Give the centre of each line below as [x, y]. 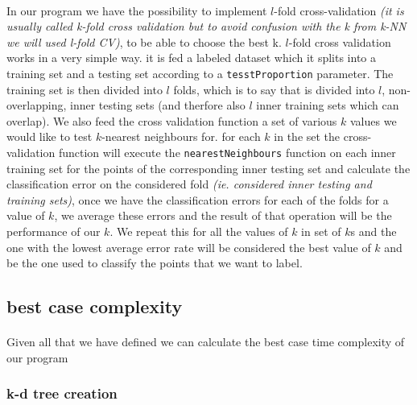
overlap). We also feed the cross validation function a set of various [172, 120]
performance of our [54, 231]
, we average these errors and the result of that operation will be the [223, 215]
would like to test [50, 136]
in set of [321, 231]
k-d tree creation [62, 393]
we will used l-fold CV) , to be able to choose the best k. [144, 41]
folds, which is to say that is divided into [274, 89]
